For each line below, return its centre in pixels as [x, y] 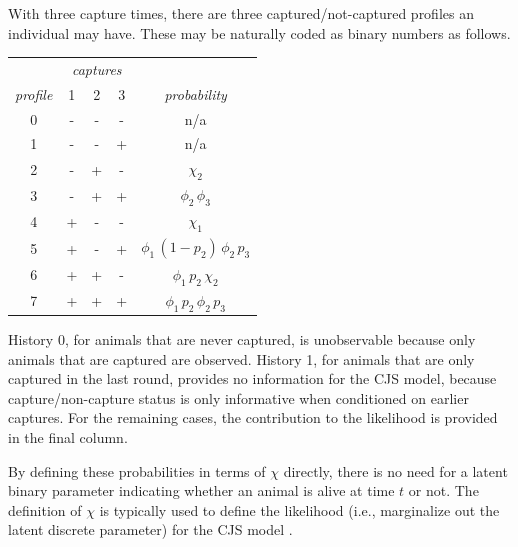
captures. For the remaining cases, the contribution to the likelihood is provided [253, 417]
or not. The [443, 490]
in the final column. [68, 437]
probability [195, 93]
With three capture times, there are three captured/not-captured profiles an [241, 13]
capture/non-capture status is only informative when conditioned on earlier [238, 397]
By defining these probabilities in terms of [137, 470]
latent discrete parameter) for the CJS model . [150, 529]
